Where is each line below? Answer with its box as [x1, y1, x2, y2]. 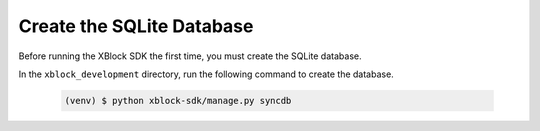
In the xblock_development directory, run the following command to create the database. [18, 68, 394, 80]
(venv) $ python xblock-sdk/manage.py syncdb [64, 95, 292, 106]
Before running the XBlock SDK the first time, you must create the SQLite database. [18, 50, 362, 62]
